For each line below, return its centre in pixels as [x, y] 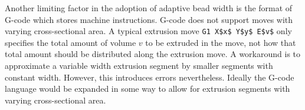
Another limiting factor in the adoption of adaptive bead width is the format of [149, 8]
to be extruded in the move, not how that [221, 42]
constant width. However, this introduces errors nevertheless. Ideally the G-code [150, 77]
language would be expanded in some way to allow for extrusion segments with [147, 89]
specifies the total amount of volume [70, 42]
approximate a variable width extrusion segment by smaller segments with [139, 66]
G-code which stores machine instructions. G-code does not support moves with [149, 19]
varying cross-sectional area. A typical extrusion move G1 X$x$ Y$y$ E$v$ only [148, 31]
